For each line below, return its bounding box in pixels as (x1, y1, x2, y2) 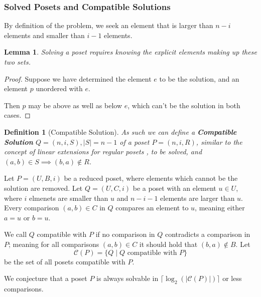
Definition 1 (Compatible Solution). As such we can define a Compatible (4, 126, 237, 137)
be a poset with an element (133, 182, 216, 193)
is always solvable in (96, 273, 159, 283)
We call (4, 229, 27, 239)
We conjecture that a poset (4, 273, 87, 283)
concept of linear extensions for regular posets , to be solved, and (4, 146, 202, 157)
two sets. (4, 57, 31, 67)
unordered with (36, 83, 83, 94)
